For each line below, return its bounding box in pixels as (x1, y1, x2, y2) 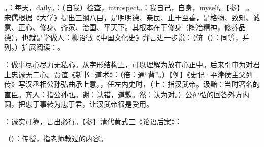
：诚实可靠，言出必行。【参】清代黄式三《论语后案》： (4, 115, 182, 126)
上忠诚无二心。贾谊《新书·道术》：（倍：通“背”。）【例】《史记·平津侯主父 (4, 69, 246, 79)
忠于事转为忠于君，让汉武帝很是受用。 (25, 99, 153, 109)
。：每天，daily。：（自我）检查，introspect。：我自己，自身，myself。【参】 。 (4, 2, 253, 12)
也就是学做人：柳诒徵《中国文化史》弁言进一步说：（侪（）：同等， (21, 32, 242, 42)
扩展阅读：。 (21, 42, 64, 52)
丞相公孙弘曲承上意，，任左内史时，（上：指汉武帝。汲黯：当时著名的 (32, 79, 260, 90)
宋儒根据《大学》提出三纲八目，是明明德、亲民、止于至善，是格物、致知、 (4, 12, 253, 22)
